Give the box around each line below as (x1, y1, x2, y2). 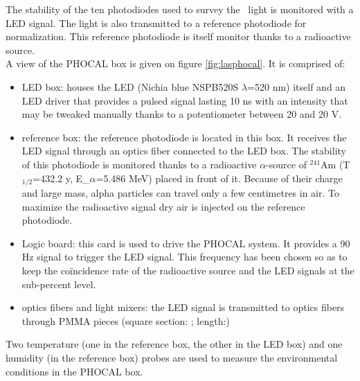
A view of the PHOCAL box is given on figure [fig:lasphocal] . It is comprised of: (6, 56, 345, 71)
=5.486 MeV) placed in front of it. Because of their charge (96, 170, 343, 185)
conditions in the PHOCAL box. (6, 364, 143, 378)
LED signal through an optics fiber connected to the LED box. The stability (21, 143, 346, 158)
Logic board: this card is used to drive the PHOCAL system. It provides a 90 (21, 236, 350, 250)
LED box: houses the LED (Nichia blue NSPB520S (21, 79, 239, 94)
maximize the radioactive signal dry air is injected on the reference (21, 199, 305, 213)
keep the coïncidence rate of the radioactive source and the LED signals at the (21, 263, 354, 277)
